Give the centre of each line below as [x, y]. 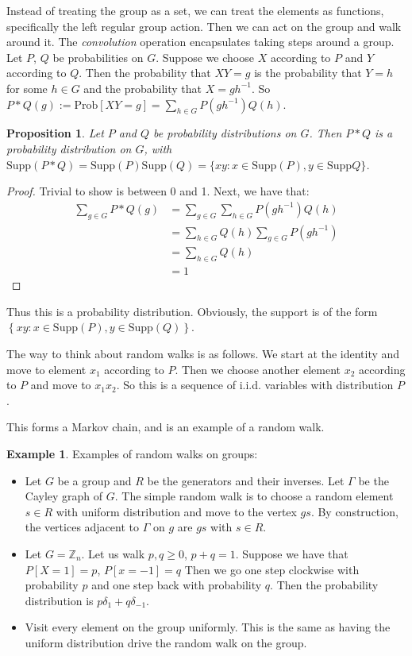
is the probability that [308, 73]
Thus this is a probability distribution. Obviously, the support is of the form [192, 311]
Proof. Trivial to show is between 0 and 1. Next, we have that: [158, 191]
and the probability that [142, 88]
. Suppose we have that [292, 553]
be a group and [94, 480]
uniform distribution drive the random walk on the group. [166, 642]
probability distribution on [69, 148]
